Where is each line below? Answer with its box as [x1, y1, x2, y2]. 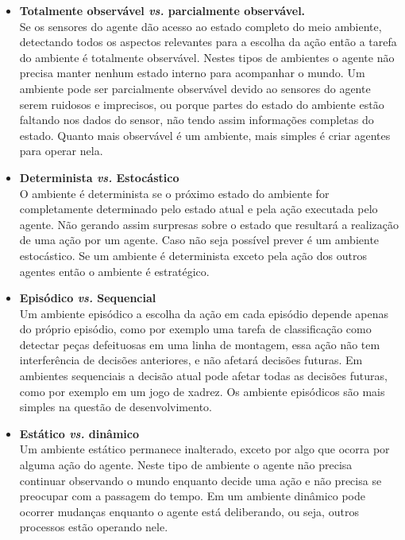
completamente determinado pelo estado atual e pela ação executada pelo [19, 200, 378, 217]
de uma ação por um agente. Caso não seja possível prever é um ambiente [19, 231, 380, 248]
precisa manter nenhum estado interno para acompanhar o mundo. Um [19, 64, 365, 81]
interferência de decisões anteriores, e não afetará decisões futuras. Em [19, 352, 363, 368]
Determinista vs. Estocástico [19, 169, 179, 185]
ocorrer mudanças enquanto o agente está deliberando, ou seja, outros [19, 503, 359, 519]
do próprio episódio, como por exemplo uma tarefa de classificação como [19, 321, 372, 337]
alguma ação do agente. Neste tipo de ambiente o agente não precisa [19, 456, 353, 473]
